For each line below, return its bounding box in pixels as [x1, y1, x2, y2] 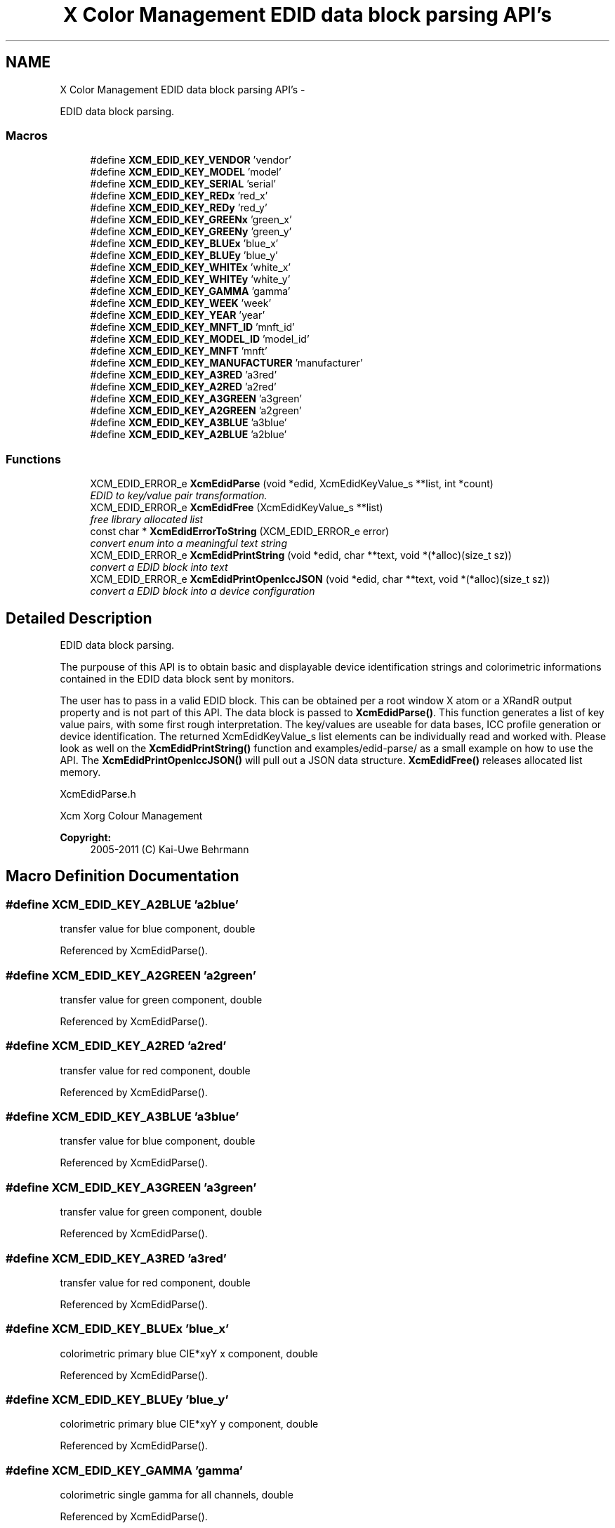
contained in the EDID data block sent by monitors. [60, 672, 294, 685]
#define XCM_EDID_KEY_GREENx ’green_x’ [90, 213, 292, 226]
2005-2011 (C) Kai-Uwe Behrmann [90, 843, 249, 855]
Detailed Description [6, 609, 152, 627]
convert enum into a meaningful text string [90, 537, 287, 550]
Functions [6, 452, 61, 466]
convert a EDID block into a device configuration [90, 585, 315, 598]
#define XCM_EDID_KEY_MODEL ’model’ [90, 166, 282, 178]
